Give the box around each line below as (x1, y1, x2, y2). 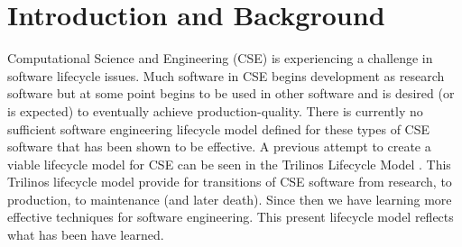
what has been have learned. (7, 225, 164, 244)
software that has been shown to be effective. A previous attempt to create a (7, 137, 431, 156)
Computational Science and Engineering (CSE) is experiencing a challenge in (7, 49, 433, 68)
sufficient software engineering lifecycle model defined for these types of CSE (7, 119, 430, 138)
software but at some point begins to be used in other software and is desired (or (7, 84, 455, 103)
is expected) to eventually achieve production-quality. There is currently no (7, 101, 423, 120)
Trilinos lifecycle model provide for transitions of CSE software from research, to (7, 172, 452, 191)
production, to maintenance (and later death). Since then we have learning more (7, 189, 452, 208)
